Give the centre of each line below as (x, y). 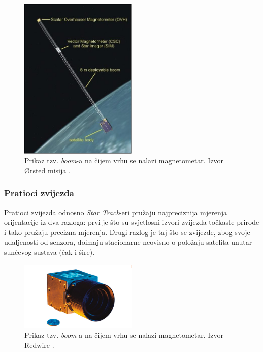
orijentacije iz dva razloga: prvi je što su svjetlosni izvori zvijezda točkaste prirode (132, 222)
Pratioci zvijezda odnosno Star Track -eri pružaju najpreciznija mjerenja (116, 212)
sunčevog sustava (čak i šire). (50, 252)
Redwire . (39, 345)
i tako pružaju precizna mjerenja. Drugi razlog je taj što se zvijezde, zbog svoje (127, 232)
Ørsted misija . (47, 170)
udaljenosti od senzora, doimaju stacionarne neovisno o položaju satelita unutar (128, 242)
